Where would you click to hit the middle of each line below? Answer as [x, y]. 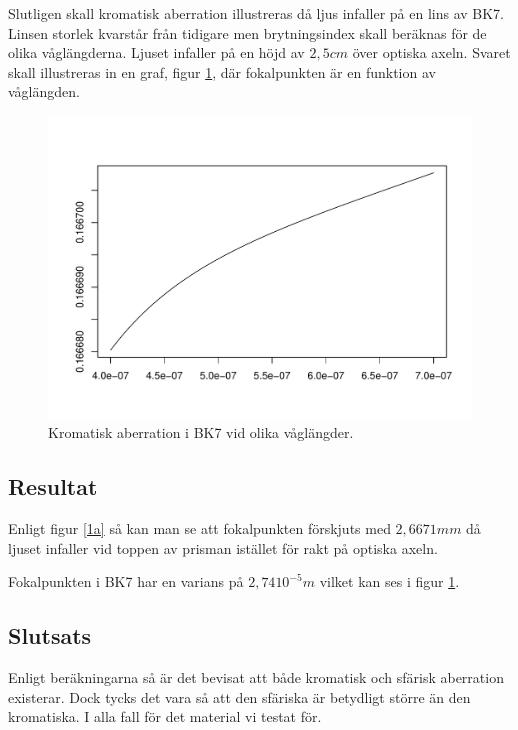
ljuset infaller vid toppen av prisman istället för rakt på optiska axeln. [223, 547]
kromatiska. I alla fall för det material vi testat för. [165, 716]
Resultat [53, 486]
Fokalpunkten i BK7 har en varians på [126, 581]
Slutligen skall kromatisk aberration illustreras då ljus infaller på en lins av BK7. [256, 13]
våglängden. [44, 91]
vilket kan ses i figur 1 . [389, 581]
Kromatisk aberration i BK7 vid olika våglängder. [201, 432]
